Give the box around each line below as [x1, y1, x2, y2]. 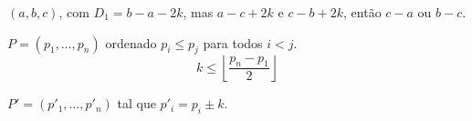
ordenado [105, 33, 157, 52]
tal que [117, 94, 156, 113]
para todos [203, 33, 263, 52]
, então [343, 3, 382, 21]
